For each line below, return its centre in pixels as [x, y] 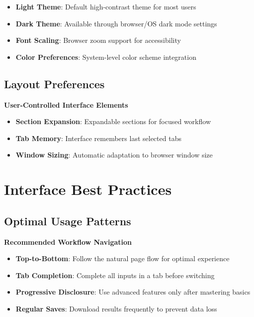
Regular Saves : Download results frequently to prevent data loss [116, 308]
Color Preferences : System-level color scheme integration [106, 57]
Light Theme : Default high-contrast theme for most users [106, 6]
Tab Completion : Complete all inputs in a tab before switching [115, 275]
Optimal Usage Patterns [68, 221]
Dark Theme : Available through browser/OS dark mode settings [116, 23]
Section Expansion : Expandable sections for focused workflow [113, 121]
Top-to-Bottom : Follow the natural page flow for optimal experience [123, 258]
